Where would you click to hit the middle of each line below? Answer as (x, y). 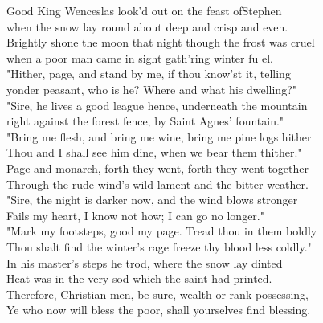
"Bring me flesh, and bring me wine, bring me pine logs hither (159, 136)
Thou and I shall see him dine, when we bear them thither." (154, 152)
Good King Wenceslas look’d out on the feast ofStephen (144, 10)
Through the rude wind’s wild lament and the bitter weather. (157, 184)
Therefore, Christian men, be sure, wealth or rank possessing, (157, 294)
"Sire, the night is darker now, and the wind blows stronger (152, 200)
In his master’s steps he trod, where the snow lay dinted (145, 262)
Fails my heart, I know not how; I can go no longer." (135, 215)
